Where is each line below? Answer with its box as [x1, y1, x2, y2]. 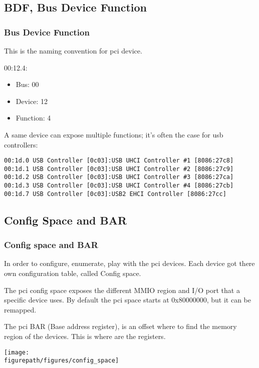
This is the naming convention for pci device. [4, 45, 142, 55]
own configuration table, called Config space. [4, 268, 141, 278]
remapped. [4, 304, 37, 314]
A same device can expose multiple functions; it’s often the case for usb [4, 129, 223, 139]
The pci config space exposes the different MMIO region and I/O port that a [4, 284, 240, 295]
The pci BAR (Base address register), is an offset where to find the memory [4, 321, 237, 331]
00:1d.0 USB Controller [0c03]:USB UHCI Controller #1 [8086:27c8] [4, 157, 234, 164]
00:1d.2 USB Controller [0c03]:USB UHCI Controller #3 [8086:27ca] [4, 173, 234, 181]
